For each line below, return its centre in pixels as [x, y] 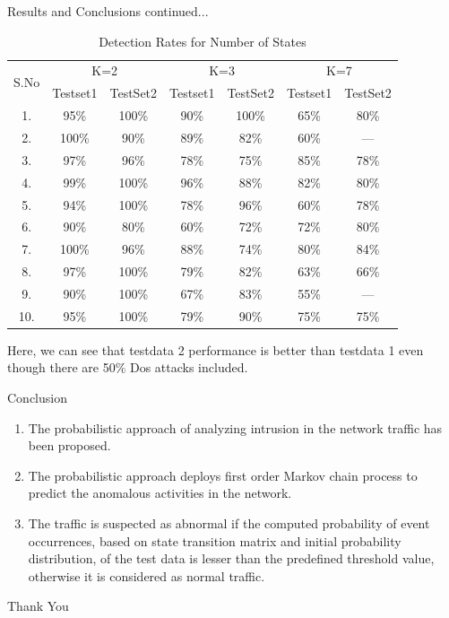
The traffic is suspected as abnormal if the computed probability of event [229, 522]
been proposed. [69, 445]
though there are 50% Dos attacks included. [128, 367]
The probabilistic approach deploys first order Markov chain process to [223, 475]
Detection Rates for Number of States [203, 41]
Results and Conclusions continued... [108, 11]
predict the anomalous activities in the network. [160, 493]
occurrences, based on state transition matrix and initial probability [215, 540]
